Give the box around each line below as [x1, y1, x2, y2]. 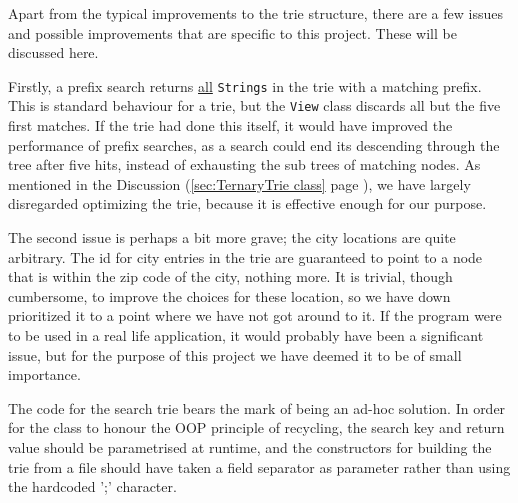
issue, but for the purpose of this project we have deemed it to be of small [8, 344, 462, 365]
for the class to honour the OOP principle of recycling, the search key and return [8, 417, 505, 438]
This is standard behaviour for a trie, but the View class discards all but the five [8, 95, 501, 116]
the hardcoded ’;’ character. [8, 476, 177, 497]
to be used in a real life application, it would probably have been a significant [8, 325, 484, 346]
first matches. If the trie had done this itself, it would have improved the [8, 115, 453, 136]
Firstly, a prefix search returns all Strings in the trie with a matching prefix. [8, 75, 482, 96]
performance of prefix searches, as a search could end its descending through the [8, 134, 500, 155]
